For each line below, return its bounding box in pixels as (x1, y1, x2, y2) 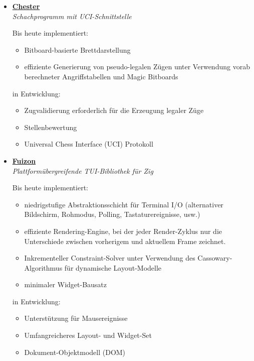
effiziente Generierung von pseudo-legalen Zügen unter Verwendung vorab (24, 61, 250, 72)
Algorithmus (24, 262, 63, 273)
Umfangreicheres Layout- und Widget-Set (24, 330, 152, 340)
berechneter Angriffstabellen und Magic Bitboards (24, 71, 178, 81)
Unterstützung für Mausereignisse (24, 313, 128, 323)
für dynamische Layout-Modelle (64, 262, 162, 273)
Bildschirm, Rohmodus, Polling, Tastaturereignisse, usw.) (24, 209, 200, 219)
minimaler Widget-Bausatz (24, 279, 107, 290)
